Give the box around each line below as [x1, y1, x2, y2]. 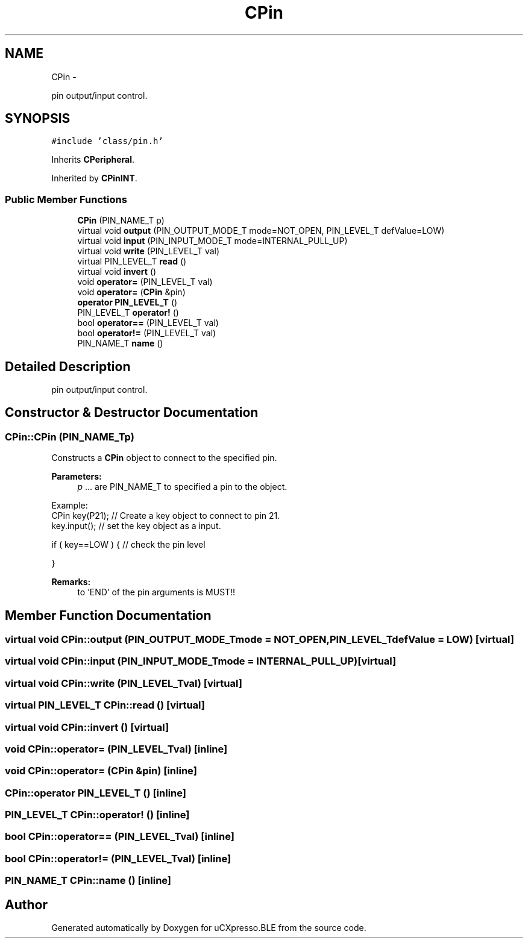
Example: [51, 500, 88, 511]
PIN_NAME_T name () [77, 338, 163, 349]
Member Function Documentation [5, 607, 212, 623]
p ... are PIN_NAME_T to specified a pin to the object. [77, 481, 288, 492]
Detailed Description [5, 359, 131, 374]
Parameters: [51, 471, 102, 482]
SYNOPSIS [5, 111, 71, 127]
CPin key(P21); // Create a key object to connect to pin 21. [51, 510, 280, 521]
